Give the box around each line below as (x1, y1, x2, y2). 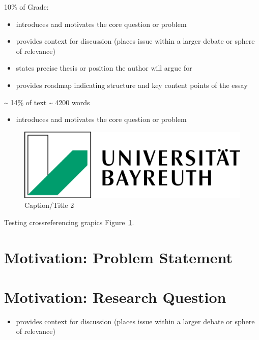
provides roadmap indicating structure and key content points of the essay (16, 79, 248, 90)
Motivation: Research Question (4, 286, 226, 307)
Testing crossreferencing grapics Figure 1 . (4, 217, 134, 227)
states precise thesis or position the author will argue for (16, 63, 192, 73)
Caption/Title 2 (24, 200, 74, 210)
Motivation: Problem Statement (4, 246, 233, 267)
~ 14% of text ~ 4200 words (4, 97, 90, 107)
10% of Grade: (4, 2, 49, 12)
